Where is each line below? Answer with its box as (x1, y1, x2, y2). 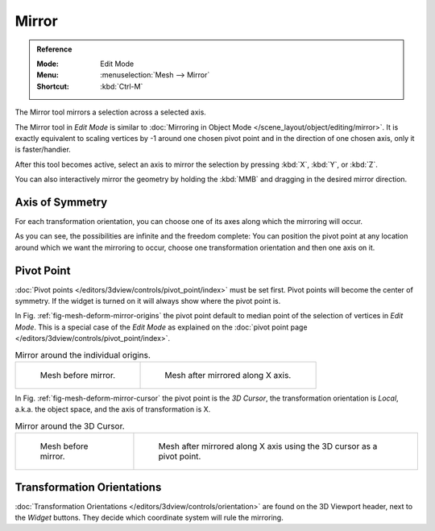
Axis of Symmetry (14, 195, 108, 209)
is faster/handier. (14, 145, 72, 155)
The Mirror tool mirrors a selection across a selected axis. (14, 107, 207, 117)
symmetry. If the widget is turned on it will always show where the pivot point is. (14, 297, 281, 306)
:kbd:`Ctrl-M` (100, 81, 143, 91)
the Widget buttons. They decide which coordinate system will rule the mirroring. (14, 512, 284, 523)
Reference (36, 44, 72, 54)
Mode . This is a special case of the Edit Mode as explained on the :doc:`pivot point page (14, 322, 308, 332)
